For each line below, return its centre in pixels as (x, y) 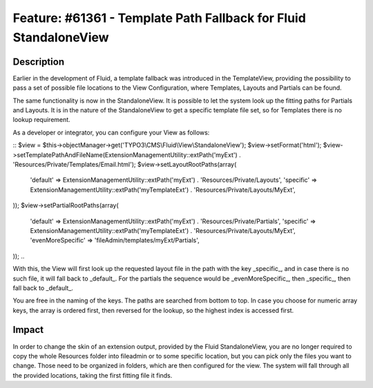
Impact (28, 330)
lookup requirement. (41, 120)
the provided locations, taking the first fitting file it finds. (93, 375)
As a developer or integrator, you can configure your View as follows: (111, 132)
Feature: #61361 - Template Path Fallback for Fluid (160, 18)
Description (39, 62)
